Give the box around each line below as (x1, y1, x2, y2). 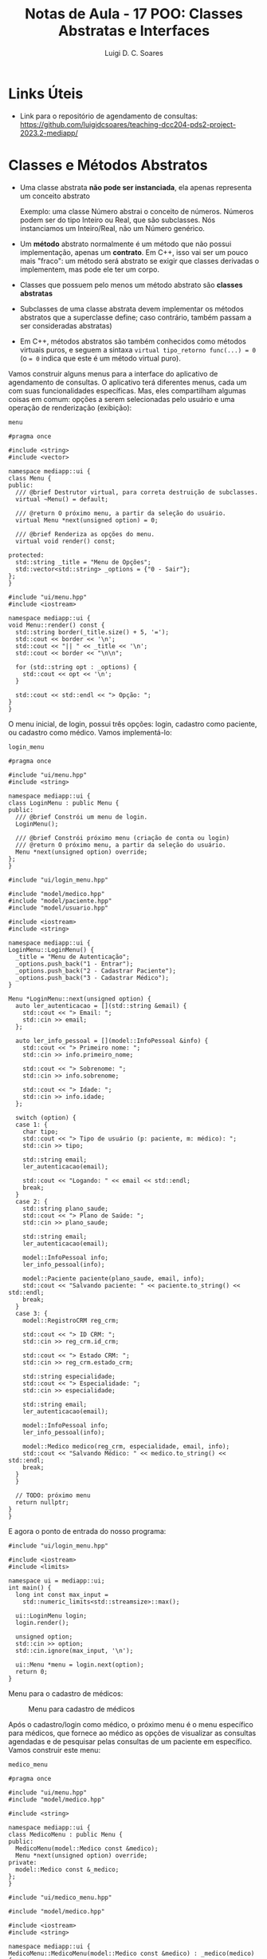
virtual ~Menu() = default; (15, 495, 109, 504)
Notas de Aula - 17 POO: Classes (25, 5, 243, 23)
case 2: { (15, 1197, 48, 1205)
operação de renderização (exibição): (8, 403, 132, 412)
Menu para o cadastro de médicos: (8, 1688, 124, 1698)
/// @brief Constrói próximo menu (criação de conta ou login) (15, 834, 230, 842)
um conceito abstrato (19, 191, 90, 201)
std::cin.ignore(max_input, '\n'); (15, 1646, 134, 1654)
